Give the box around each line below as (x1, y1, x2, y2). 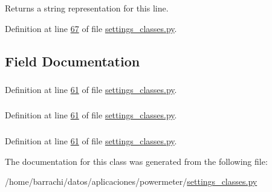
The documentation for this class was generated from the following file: (5, 155, 268, 167)
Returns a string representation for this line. (5, 2, 169, 14)
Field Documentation (5, 51, 140, 70)
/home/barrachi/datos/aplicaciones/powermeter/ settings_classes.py (5, 175, 257, 188)
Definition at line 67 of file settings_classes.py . (5, 22, 177, 34)
